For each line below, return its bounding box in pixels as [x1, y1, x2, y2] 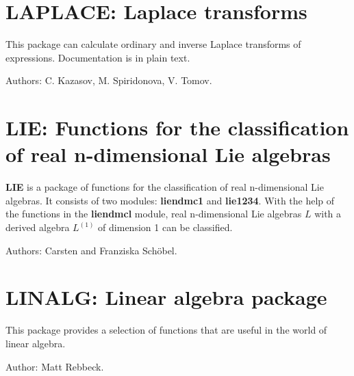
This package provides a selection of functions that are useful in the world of [5, 323, 327, 337]
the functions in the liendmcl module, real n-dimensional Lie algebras [5, 206, 302, 221]
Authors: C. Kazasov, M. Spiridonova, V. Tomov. [5, 73, 212, 88]
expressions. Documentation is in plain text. [5, 50, 190, 64]
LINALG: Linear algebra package [5, 283, 327, 311]
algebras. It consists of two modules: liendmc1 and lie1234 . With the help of [5, 193, 335, 207]
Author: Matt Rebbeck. [5, 359, 104, 373]
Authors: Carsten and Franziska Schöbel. [5, 243, 177, 257]
